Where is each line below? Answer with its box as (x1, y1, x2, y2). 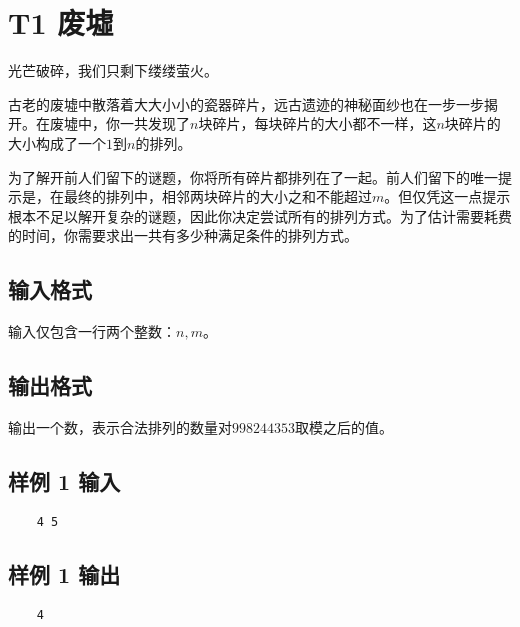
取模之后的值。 (295, 416, 393, 437)
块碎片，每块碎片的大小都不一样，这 (198, 113, 437, 134)
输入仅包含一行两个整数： (8, 321, 176, 342)
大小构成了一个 (8, 132, 106, 153)
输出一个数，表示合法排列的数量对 (8, 416, 232, 437)
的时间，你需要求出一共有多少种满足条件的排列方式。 (8, 225, 358, 246)
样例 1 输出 (8, 558, 121, 589)
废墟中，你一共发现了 (49, 113, 190, 134)
